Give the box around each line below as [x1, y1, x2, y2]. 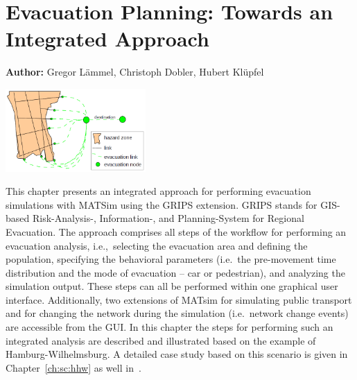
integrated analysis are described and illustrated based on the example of [6, 333, 316, 347]
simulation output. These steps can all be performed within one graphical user [6, 279, 338, 293]
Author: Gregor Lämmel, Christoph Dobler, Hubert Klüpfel [6, 64, 264, 79]
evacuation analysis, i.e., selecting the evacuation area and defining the [6, 238, 308, 252]
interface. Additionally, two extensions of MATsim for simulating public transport [6, 292, 352, 306]
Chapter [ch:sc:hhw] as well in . [6, 360, 141, 374]
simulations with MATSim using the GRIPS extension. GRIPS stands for [6, 197, 317, 211]
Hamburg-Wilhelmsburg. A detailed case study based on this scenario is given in [6, 347, 348, 361]
